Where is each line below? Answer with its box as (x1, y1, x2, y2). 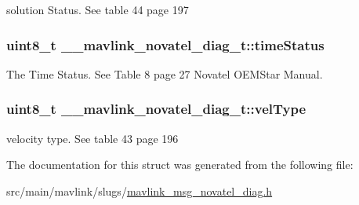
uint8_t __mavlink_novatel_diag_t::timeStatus (6, 35, 325, 54)
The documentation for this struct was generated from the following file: (6, 156, 354, 173)
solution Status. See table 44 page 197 (6, 2, 189, 17)
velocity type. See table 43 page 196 (6, 130, 179, 146)
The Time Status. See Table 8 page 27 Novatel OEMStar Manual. (6, 65, 323, 82)
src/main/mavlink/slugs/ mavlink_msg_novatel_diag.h (6, 182, 273, 199)
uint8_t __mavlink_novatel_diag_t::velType (6, 99, 306, 119)
